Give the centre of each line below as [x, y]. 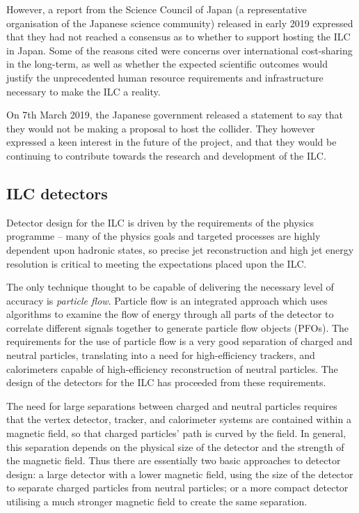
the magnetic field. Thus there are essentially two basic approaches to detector [174, 460]
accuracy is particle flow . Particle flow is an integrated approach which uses [167, 300]
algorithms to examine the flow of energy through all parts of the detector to [170, 314]
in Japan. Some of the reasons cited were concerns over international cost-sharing [179, 50]
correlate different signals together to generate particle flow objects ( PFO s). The [178, 327]
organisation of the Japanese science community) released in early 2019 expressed [180, 23]
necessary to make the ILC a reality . [83, 91]
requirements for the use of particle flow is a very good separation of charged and [179, 341]
